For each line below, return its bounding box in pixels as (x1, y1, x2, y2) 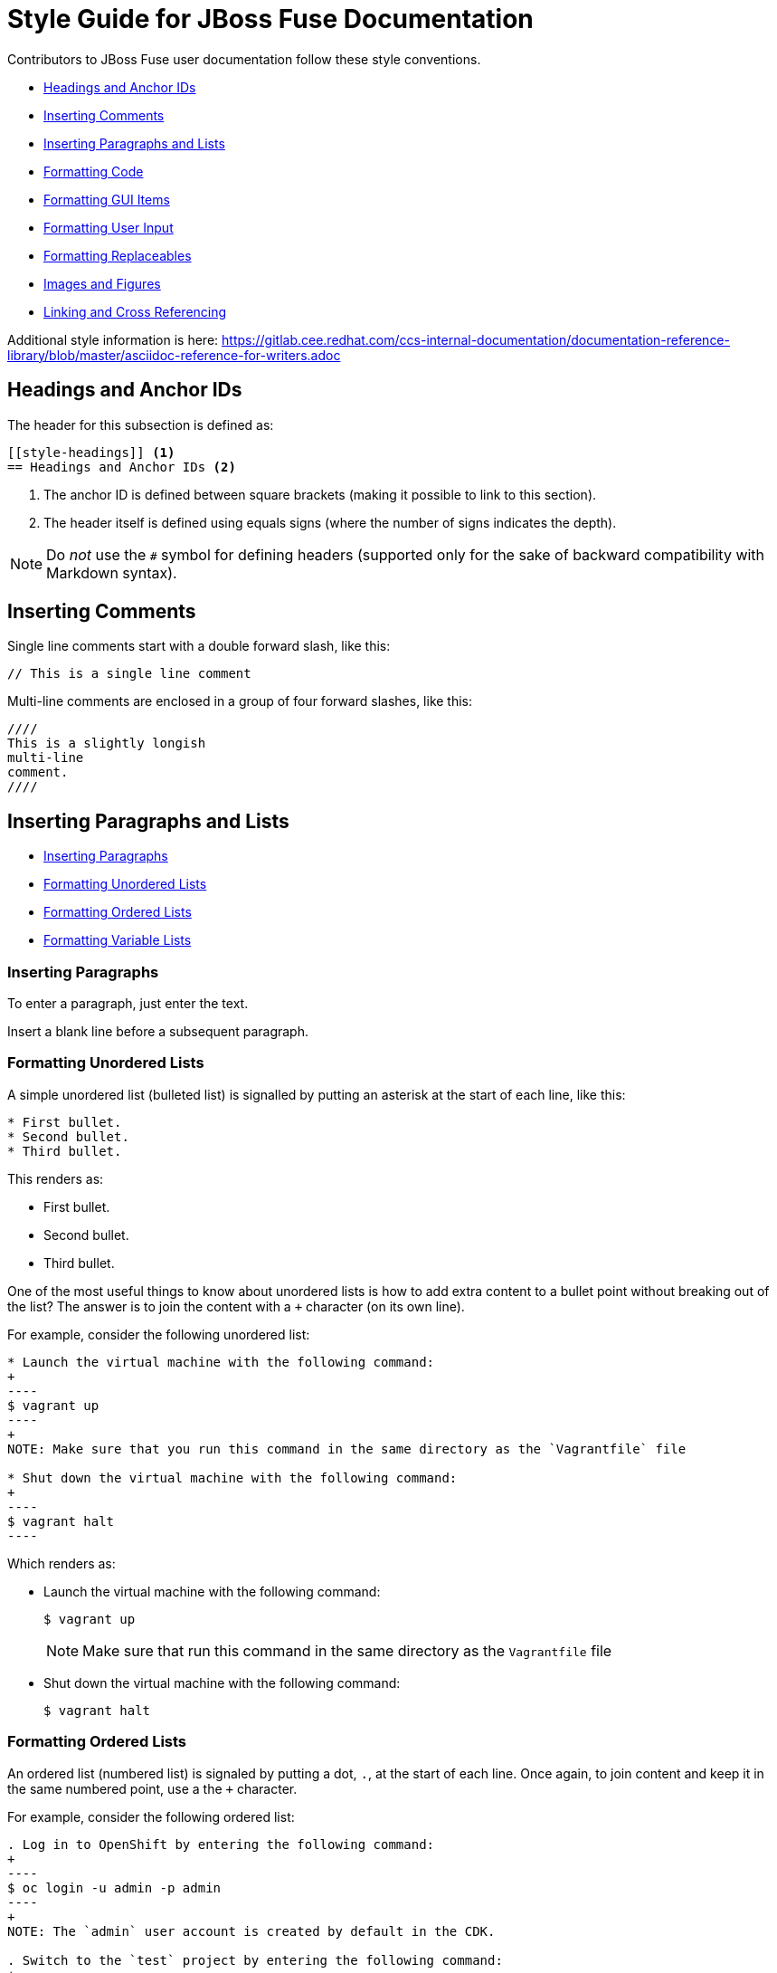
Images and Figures (43, 275, 161, 291)
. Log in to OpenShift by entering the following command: (7, 1836, 435, 1852)
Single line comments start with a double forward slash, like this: (7, 638, 391, 654)
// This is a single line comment (7, 666, 251, 681)
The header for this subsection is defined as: (7, 416, 274, 433)
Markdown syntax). (46, 563, 177, 582)
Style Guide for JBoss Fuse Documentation (7, 4, 534, 34)
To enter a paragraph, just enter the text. (7, 996, 249, 1012)
